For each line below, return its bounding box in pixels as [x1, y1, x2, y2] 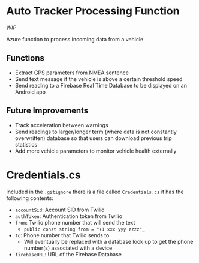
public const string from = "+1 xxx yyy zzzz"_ [23, 226, 145, 232]
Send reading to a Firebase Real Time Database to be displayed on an [14, 82, 188, 89]
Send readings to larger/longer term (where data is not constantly [14, 128, 177, 135]
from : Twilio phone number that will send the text [14, 219, 135, 226]
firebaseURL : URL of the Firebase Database [14, 250, 122, 258]
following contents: [6, 194, 54, 202]
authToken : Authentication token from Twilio [14, 212, 123, 220]
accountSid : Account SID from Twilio [14, 206, 105, 213]
